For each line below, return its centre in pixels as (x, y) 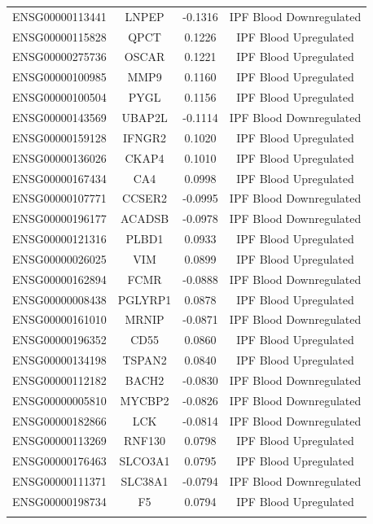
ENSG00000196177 (59, 218)
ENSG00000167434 (59, 178)
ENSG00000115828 (59, 36)
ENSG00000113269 (59, 441)
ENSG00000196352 (59, 340)
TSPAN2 (145, 360)
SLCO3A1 (145, 461)
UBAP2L (145, 117)
